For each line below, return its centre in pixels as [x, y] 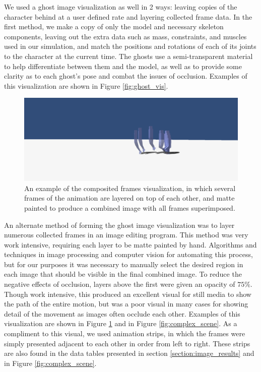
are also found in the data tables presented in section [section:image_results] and [129, 353]
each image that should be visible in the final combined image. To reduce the [123, 274]
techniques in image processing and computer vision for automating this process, [128, 254]
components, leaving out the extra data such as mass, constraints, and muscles [125, 36]
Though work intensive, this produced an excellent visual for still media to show [128, 294]
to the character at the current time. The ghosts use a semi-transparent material [128, 56]
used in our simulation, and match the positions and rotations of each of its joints [130, 46]
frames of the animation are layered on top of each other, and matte [129, 198]
